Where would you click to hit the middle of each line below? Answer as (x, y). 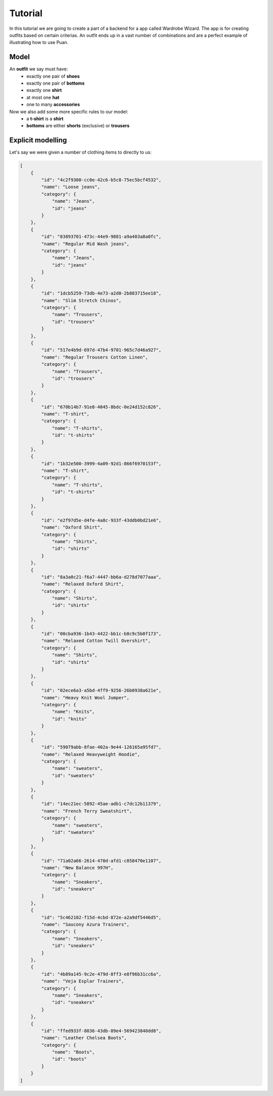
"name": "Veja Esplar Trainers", (83, 981)
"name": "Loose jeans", (71, 187)
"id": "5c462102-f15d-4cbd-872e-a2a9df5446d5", (101, 917)
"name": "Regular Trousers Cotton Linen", (95, 357)
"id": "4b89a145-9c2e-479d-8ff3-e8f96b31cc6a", (101, 974)
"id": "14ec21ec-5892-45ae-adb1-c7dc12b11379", (101, 804)
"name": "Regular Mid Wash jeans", (85, 244)
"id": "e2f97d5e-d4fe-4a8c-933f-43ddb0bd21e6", (101, 520)
